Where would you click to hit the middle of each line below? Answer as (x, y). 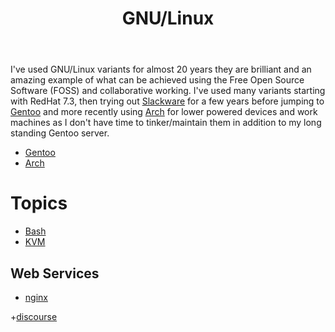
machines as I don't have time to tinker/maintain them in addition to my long (166, 123)
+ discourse (34, 316)
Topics (39, 203)
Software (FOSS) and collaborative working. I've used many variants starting (168, 91)
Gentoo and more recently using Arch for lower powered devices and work (164, 112)
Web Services (55, 273)
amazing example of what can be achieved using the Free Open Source (157, 80)
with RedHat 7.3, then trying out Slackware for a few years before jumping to (167, 101)
